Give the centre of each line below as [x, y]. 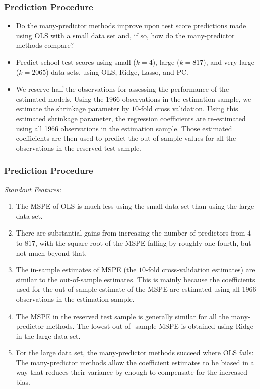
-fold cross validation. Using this [188, 108]
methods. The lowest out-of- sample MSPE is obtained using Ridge [150, 326]
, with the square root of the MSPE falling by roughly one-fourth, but [143, 242]
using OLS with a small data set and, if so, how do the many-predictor [125, 35]
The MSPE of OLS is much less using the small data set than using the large [135, 206]
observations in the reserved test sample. [78, 148]
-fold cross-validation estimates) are [201, 269]
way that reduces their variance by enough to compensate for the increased [132, 372]
